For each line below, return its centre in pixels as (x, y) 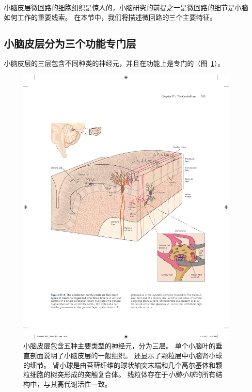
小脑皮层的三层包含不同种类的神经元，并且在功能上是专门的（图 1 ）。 (114, 63)
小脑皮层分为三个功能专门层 (70, 43)
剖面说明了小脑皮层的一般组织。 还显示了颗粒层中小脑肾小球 (126, 355)
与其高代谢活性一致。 (77, 384)
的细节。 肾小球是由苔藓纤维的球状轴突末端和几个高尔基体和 (119, 365)
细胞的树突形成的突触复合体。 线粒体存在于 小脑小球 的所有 (123, 374)
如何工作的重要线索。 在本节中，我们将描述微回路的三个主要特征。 (110, 17)
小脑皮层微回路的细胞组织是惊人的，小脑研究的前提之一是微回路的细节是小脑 (126, 7)
